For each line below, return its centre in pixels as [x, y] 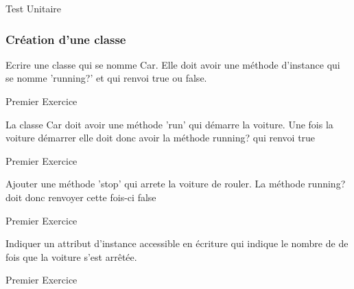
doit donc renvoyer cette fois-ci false [81, 197]
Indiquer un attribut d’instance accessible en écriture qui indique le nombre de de [177, 243]
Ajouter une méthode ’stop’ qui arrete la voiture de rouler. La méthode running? [176, 184]
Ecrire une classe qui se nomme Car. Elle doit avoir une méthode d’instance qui [173, 64]
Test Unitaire [34, 8]
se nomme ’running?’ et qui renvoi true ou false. [106, 78]
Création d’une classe [66, 39]
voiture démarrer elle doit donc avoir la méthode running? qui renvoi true [161, 138]
